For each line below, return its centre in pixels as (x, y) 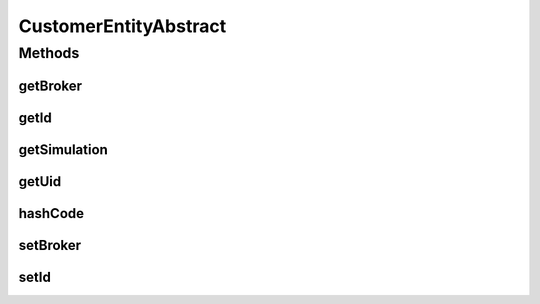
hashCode (51, 213)
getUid (40, 181)
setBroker (50, 245)
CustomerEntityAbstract (122, 26)
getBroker (50, 85)
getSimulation (63, 149)
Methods (49, 53)
